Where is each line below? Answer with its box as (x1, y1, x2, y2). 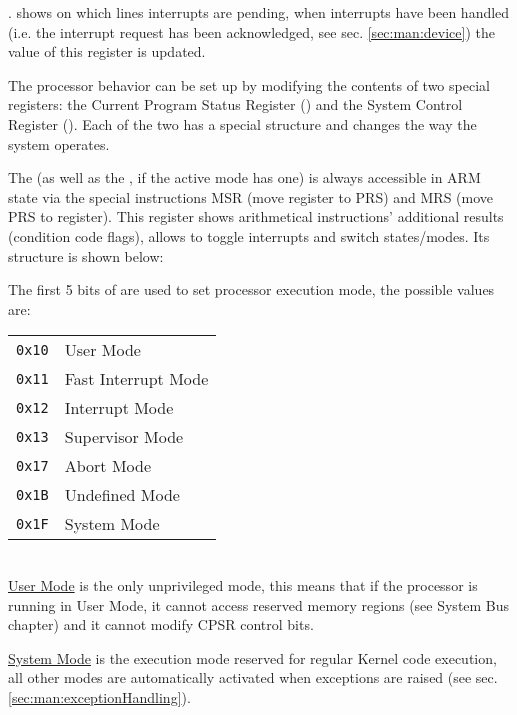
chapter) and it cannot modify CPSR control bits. (8, 614, 314, 635)
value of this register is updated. (8, 41, 206, 62)
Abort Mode (64, 454, 152, 478)
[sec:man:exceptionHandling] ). (8, 686, 191, 707)
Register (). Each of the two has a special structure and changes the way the (8, 113, 477, 134)
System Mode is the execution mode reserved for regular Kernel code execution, (8, 647, 497, 668)
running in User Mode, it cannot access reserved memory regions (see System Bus (8, 594, 510, 615)
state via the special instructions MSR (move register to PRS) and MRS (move (8, 186, 494, 207)
